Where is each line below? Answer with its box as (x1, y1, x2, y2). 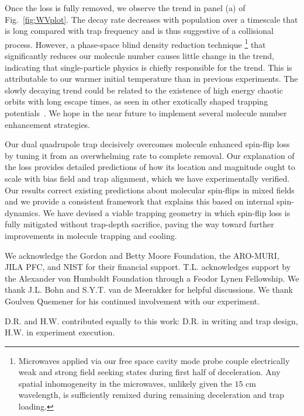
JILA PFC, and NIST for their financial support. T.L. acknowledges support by (5, 261, 291, 273)
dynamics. (5, 206, 41, 219)
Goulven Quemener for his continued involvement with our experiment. (5, 294, 260, 307)
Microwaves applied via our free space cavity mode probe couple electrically (18, 354, 290, 366)
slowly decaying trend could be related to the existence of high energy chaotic (5, 84, 283, 96)
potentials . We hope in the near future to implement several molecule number (5, 107, 287, 119)
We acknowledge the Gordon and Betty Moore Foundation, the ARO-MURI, (5, 249, 279, 261)
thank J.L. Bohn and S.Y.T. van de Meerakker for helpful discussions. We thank (5, 283, 293, 296)
